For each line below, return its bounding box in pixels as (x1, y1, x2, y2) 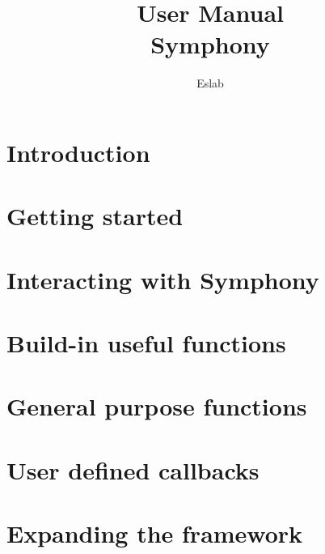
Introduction (6, 135, 150, 168)
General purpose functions (6, 390, 307, 423)
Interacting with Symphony (6, 262, 319, 296)
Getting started (6, 199, 184, 232)
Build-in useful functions (6, 326, 286, 360)
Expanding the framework (6, 517, 303, 550)
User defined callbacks (6, 453, 260, 486)
